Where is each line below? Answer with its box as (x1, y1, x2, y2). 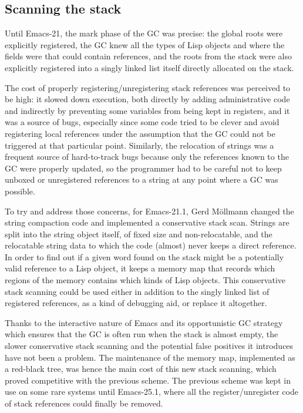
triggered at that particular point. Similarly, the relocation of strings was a (5, 139, 274, 151)
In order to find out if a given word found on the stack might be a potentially (5, 250, 284, 263)
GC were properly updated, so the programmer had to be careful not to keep (5, 162, 282, 174)
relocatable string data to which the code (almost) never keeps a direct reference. (5, 239, 297, 251)
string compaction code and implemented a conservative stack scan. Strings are (5, 216, 289, 229)
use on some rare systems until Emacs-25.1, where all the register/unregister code (5, 385, 298, 398)
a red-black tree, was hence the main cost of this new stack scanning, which (5, 362, 277, 375)
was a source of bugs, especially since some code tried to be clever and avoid (5, 116, 280, 128)
